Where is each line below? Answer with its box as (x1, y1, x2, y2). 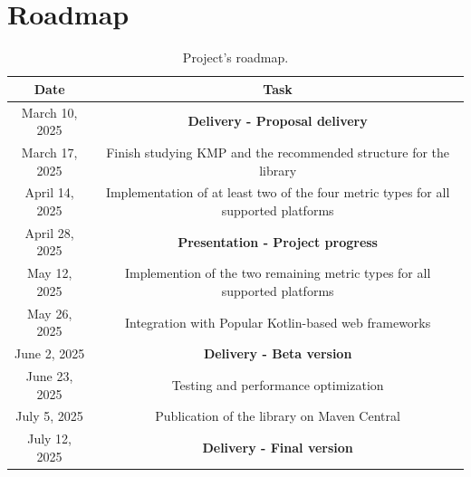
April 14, (24, 183, 74, 202)
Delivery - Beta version (203, 344, 352, 363)
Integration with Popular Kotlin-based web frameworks (124, 312, 431, 331)
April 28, (24, 223, 74, 242)
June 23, (25, 367, 73, 386)
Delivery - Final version (202, 438, 353, 457)
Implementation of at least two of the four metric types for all (105, 183, 450, 202)
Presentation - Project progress (178, 232, 378, 251)
